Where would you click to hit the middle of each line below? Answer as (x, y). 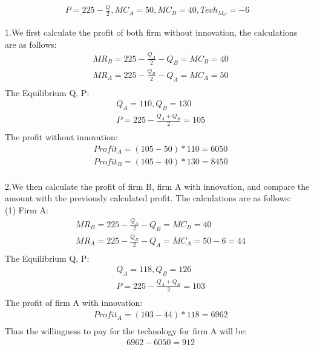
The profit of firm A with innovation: (74, 303)
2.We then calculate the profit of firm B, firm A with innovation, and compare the (157, 186)
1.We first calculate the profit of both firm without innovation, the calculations (151, 32)
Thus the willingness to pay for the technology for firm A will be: (126, 331)
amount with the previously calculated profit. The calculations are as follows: (148, 198)
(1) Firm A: (27, 210)
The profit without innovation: (61, 137)
